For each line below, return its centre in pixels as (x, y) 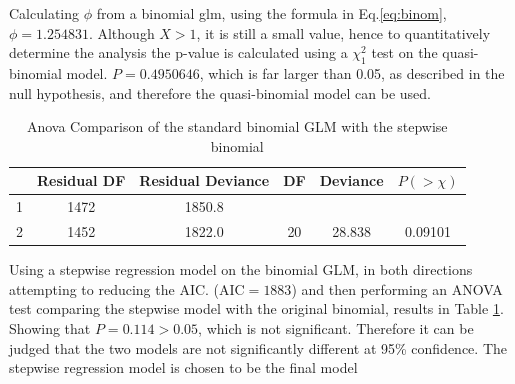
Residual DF (81, 180)
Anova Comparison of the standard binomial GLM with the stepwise (237, 126)
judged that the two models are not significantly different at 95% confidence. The (258, 347)
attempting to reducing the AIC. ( (114, 288)
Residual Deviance (204, 180)
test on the (404, 52)
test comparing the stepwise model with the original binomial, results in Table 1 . (256, 308)
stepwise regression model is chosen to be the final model (183, 367)
